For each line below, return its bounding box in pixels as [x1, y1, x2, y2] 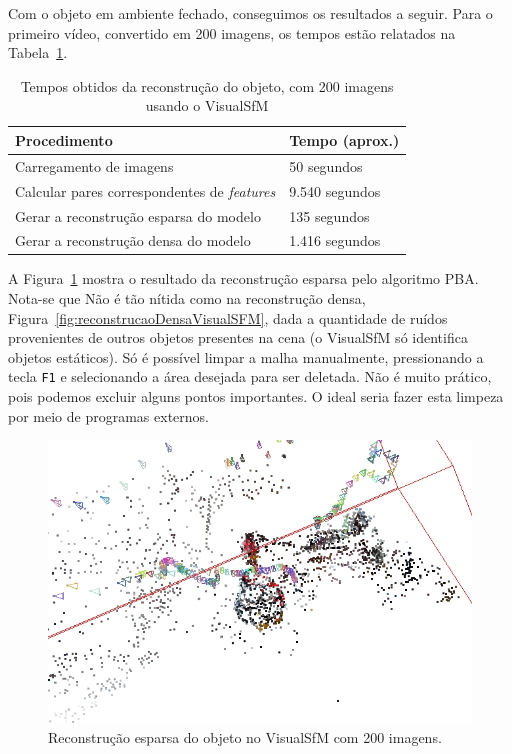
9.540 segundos [289, 180, 381, 201]
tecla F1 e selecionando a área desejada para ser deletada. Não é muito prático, [8, 366, 492, 387]
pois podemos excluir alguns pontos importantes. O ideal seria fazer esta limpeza [8, 386, 504, 407]
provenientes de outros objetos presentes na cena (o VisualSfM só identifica [8, 327, 468, 348]
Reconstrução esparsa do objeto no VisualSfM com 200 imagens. [48, 726, 442, 747]
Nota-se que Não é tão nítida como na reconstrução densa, [8, 288, 366, 309]
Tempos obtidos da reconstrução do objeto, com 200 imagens [20, 75, 394, 96]
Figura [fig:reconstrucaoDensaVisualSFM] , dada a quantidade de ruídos [8, 307, 448, 328]
